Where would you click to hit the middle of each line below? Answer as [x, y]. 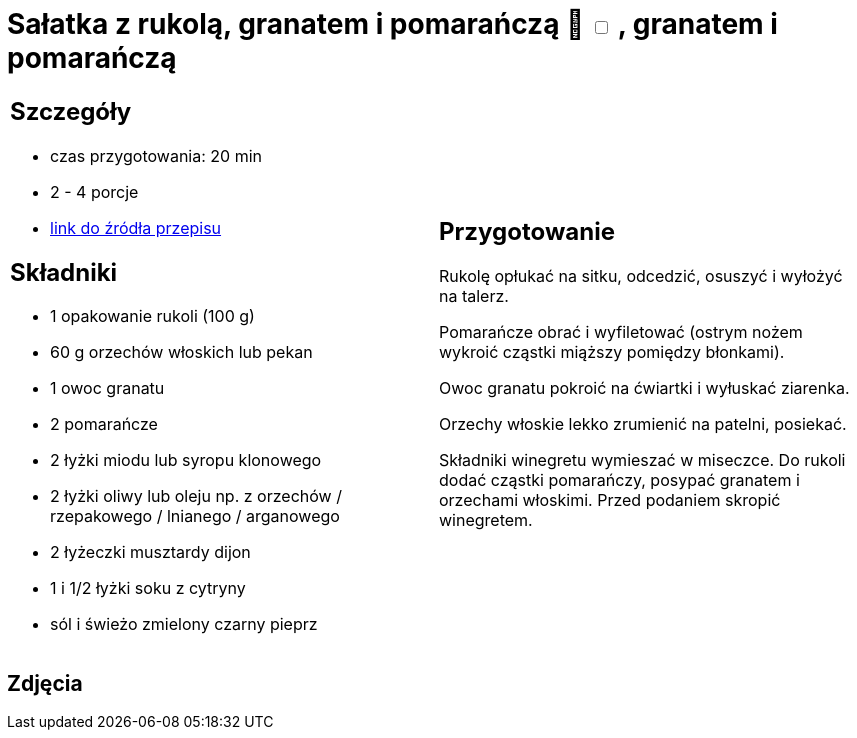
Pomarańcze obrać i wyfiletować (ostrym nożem [621, 332]
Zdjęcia [45, 683]
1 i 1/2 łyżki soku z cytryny [148, 588]
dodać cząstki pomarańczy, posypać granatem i [619, 480]
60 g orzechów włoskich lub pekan [181, 352]
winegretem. [486, 520]
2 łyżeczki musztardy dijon [150, 552]
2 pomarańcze [104, 424]
